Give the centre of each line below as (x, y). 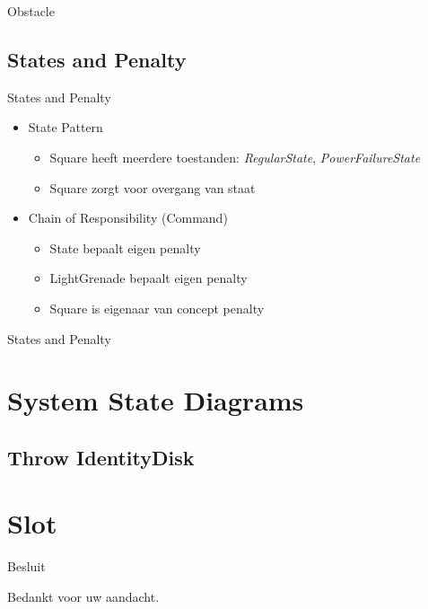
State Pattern (66, 127)
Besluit (26, 566)
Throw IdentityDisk (101, 457)
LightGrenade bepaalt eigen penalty (148, 278)
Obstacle (31, 11)
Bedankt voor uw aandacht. (83, 597)
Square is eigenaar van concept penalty (157, 308)
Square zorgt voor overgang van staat (153, 187)
